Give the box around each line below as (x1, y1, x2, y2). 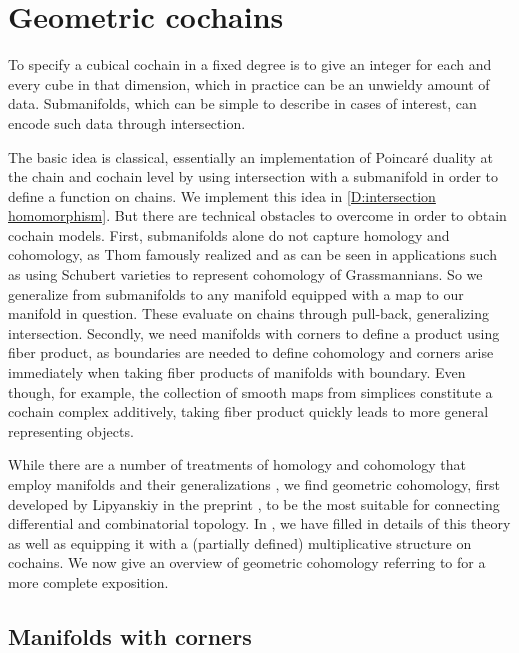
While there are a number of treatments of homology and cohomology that (8, 454, 466, 475)
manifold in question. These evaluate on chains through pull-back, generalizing (8, 303, 490, 324)
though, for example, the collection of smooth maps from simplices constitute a (8, 381, 493, 402)
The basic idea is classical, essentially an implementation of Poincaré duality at (8, 146, 493, 167)
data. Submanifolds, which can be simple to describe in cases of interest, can (8, 93, 477, 114)
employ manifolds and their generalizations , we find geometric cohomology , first (8, 474, 500, 494)
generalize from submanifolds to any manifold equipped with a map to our (8, 283, 464, 304)
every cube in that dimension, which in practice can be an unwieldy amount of (8, 73, 490, 94)
